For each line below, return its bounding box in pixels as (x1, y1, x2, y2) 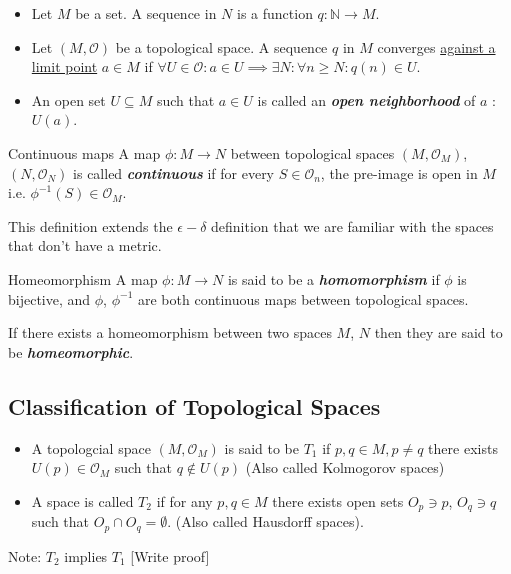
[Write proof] (130, 545, 210, 566)
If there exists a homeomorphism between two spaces (8, 322, 332, 343)
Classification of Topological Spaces (8, 390, 381, 421)
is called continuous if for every (73, 162, 275, 183)
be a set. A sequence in (75, 3, 217, 23)
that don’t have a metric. (8, 235, 162, 256)
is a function (237, 3, 313, 23)
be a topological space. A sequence (115, 36, 328, 57)
